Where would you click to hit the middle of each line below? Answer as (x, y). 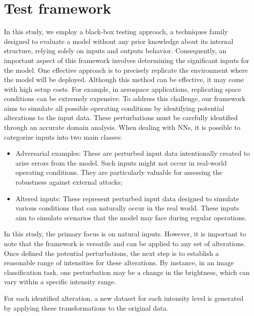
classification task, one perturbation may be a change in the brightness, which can (127, 272)
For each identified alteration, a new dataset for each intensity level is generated (124, 298)
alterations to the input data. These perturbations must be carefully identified (121, 117)
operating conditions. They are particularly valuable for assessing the (119, 172)
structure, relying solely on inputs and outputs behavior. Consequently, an (115, 51)
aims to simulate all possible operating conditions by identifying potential (114, 108)
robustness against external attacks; (69, 182)
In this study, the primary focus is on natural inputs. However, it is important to (125, 234)
